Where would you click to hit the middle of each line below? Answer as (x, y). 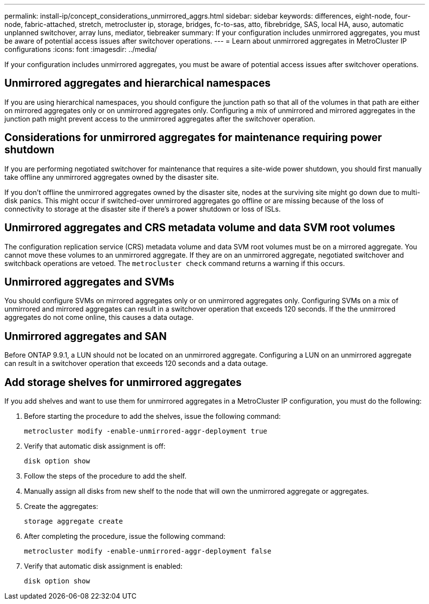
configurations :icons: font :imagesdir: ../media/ (81, 49)
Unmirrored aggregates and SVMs (90, 282)
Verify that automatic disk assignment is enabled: (103, 566)
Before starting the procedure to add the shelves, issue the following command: (152, 416)
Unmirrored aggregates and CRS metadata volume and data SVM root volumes (200, 228)
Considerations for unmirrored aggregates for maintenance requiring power (193, 138)
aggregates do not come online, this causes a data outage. (99, 317)
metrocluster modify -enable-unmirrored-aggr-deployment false (148, 551)
